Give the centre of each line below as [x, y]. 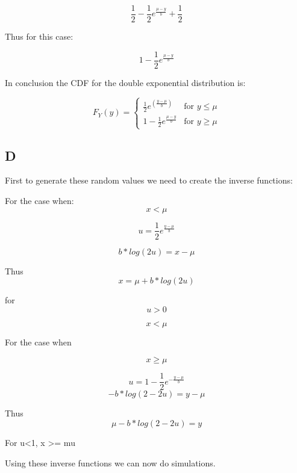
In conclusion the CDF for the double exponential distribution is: [125, 82]
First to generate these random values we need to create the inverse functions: [149, 180]
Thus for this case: [39, 36]
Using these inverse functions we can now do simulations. [110, 462]
